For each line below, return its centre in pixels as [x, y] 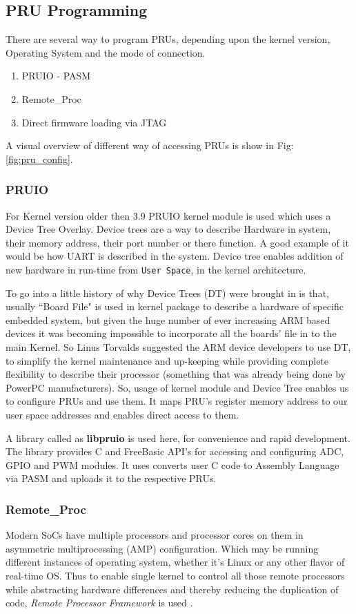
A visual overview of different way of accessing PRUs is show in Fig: [150, 145]
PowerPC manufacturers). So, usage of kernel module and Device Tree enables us [177, 387]
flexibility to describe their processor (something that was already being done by [176, 374]
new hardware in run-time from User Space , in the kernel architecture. [156, 269]
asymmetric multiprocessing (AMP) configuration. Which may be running [162, 548]
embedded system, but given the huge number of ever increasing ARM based [168, 319]
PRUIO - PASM [56, 76]
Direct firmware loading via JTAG [94, 122]
